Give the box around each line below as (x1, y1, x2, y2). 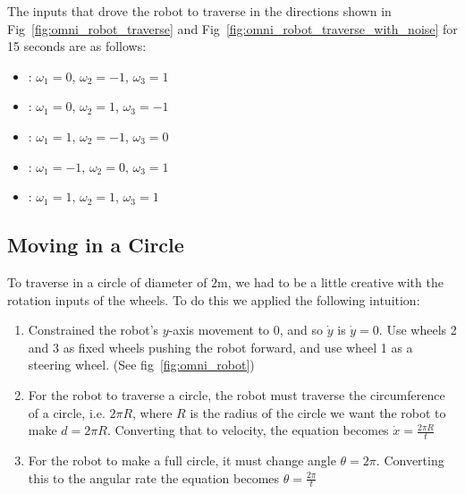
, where (132, 403, 173, 422)
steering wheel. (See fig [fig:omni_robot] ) (28, 355, 255, 374)
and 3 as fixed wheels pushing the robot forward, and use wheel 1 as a (28, 337, 413, 356)
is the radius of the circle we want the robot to (190, 403, 446, 422)
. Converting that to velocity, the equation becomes (106, 421, 389, 439)
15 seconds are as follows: (7, 37, 147, 55)
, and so (279, 320, 324, 339)
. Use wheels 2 (378, 320, 457, 339)
